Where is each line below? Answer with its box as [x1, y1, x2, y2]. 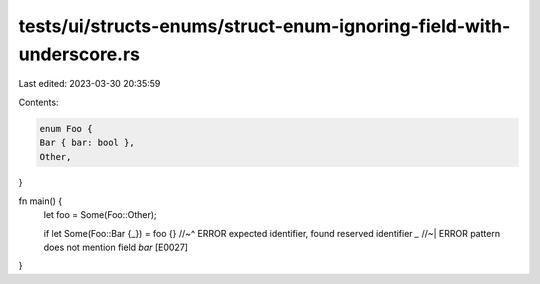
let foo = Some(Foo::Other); [43, 209, 157, 221]
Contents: [18, 96, 59, 108]
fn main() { [18, 195, 63, 207]
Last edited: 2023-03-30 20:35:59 [18, 78, 161, 90]
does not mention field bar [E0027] [43, 241, 189, 254]
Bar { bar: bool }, [39, 137, 135, 149]
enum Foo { [39, 123, 93, 134]
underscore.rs [18, 43, 140, 65]
